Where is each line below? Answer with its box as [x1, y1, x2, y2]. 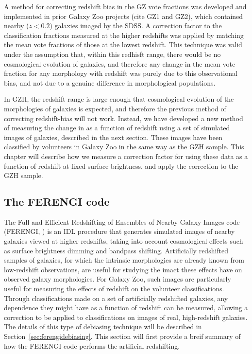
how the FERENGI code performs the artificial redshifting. [4, 340, 180, 351]
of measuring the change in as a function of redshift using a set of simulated [4, 123, 230, 133]
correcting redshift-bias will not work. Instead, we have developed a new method [4, 113, 243, 123]
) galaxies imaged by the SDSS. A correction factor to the [50, 20, 222, 31]
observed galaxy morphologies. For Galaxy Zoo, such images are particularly [4, 274, 231, 284]
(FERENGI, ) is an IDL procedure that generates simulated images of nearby [4, 226, 235, 236]
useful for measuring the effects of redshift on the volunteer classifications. [4, 283, 224, 294]
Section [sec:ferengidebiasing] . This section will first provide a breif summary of [4, 331, 241, 341]
